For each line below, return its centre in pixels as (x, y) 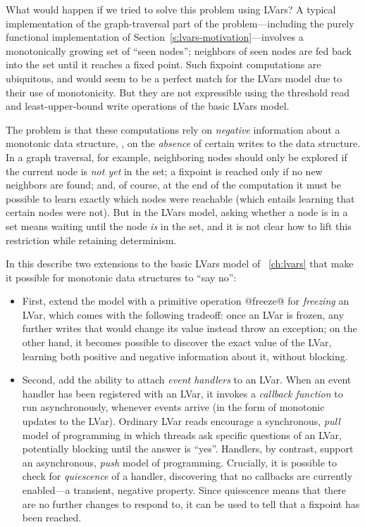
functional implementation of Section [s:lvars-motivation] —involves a (155, 37)
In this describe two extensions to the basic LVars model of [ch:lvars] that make (180, 263)
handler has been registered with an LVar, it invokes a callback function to (182, 393)
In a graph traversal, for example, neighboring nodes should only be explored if (177, 157)
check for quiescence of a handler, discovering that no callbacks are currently (187, 476)
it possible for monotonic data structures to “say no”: (121, 277)
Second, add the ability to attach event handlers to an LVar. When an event (187, 380)
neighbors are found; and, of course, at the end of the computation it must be (173, 185)
